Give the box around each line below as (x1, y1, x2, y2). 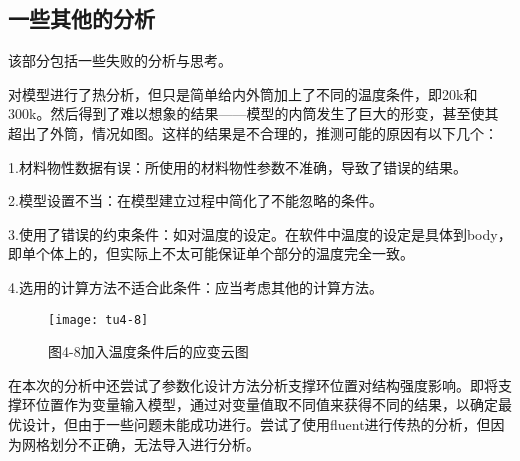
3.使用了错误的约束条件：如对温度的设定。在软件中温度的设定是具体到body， (8, 223, 512, 244)
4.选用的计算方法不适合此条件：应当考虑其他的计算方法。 (8, 276, 383, 297)
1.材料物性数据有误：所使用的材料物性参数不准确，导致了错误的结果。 (8, 156, 467, 177)
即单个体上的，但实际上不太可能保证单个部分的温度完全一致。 (8, 243, 414, 264)
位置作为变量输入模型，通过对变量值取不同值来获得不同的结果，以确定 (35, 394, 498, 415)
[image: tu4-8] (48, 312, 149, 327)
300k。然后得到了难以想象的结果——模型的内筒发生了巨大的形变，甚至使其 (8, 103, 499, 124)
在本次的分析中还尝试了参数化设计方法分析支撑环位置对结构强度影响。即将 (8, 374, 498, 395)
